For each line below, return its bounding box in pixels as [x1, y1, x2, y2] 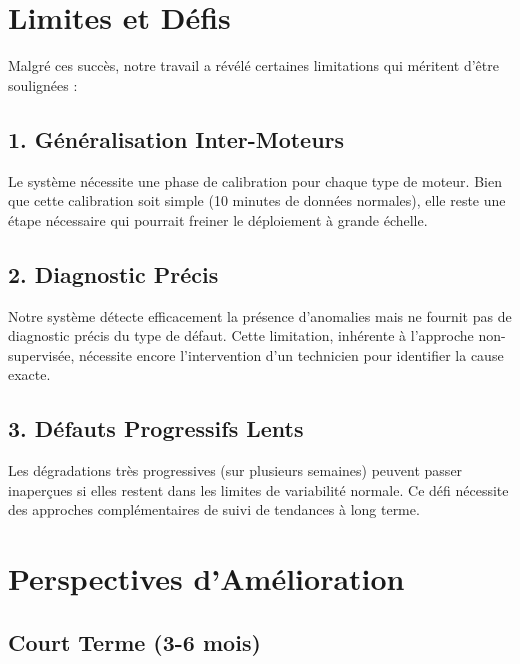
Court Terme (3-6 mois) [8, 626, 261, 657]
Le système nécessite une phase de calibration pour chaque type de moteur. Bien [8, 170, 502, 191]
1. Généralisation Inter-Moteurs [8, 123, 345, 154]
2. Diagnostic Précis [8, 258, 219, 289]
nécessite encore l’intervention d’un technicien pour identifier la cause [78, 344, 504, 365]
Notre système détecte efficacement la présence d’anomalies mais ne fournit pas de [8, 305, 512, 326]
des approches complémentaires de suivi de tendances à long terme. [8, 499, 420, 520]
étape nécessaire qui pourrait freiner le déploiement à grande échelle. [8, 209, 428, 230]
